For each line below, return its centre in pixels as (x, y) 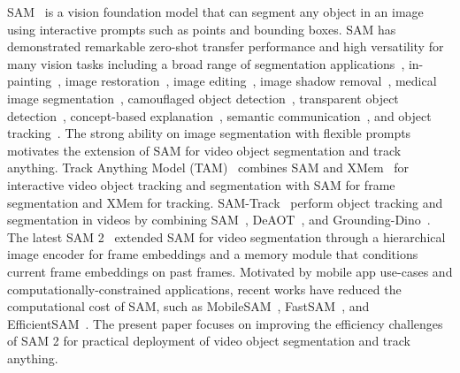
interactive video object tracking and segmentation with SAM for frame (201, 184)
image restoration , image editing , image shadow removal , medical (251, 81)
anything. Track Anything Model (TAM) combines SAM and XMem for (208, 167)
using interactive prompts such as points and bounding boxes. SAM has (202, 29)
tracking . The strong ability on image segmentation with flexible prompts (209, 133)
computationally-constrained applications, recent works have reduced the (204, 289)
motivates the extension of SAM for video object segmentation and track (204, 150)
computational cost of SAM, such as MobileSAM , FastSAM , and (188, 306)
